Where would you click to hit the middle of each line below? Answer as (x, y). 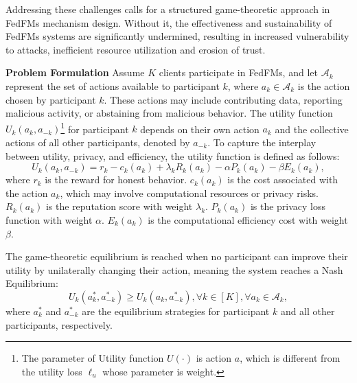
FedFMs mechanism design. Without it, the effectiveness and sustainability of (169, 22)
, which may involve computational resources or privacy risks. (189, 193)
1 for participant (95, 128)
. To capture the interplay (262, 142)
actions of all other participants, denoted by (98, 142)
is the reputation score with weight (119, 206)
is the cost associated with (283, 179)
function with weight (49, 219)
